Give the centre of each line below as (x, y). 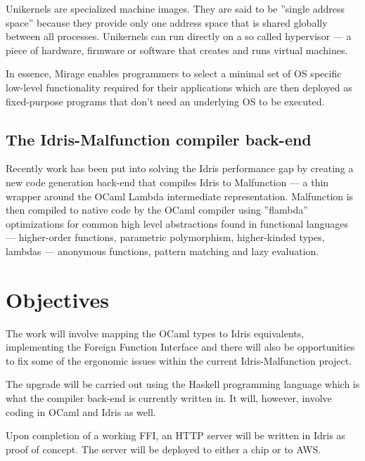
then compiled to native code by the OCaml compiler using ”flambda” (157, 210)
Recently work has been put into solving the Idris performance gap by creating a (180, 168)
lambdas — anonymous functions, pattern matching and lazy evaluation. (162, 251)
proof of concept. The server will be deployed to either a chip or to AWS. (164, 449)
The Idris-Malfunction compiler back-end (159, 139)
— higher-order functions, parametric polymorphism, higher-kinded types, (165, 237)
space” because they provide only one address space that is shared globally (167, 22)
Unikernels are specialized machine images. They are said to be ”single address (175, 8)
